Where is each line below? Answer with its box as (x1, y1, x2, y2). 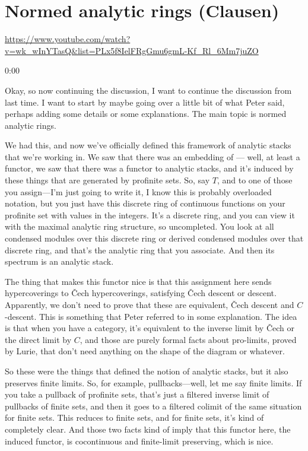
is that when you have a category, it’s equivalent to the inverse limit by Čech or (5, 322, 294, 334)
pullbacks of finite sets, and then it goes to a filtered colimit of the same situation (5, 399, 302, 412)
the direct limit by (5, 333, 72, 345)
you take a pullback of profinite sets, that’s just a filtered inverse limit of (5, 388, 269, 401)
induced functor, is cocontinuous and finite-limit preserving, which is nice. (5, 434, 274, 447)
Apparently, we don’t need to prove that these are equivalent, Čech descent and (5, 298, 294, 310)
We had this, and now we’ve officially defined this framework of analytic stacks (5, 139, 291, 151)
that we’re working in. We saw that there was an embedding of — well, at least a (5, 150, 300, 163)
